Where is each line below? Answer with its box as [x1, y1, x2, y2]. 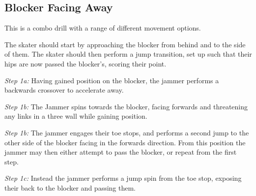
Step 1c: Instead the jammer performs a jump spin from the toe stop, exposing [4, 173, 242, 183]
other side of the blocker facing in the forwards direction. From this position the [4, 137, 246, 147]
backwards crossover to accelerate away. [4, 85, 124, 95]
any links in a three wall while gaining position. [4, 111, 147, 121]
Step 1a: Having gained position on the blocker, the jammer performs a [4, 75, 219, 85]
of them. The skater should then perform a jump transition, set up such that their [4, 49, 252, 59]
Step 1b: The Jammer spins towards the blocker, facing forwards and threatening [4, 101, 248, 111]
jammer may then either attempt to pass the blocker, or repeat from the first [4, 147, 237, 157]
